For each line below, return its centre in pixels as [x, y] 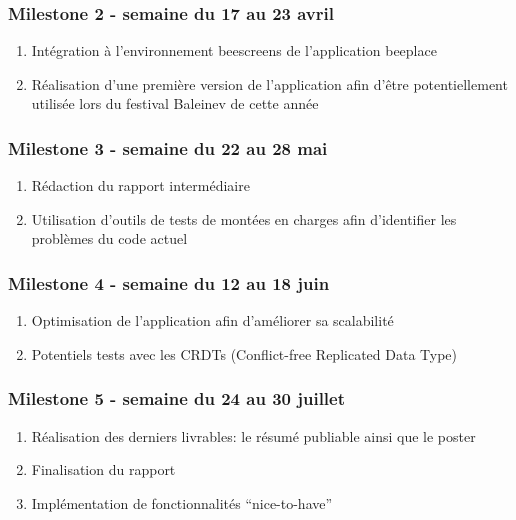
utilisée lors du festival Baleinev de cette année [175, 103]
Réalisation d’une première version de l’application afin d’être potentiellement [269, 83]
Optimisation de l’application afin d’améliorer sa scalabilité [212, 320]
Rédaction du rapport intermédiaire [140, 185]
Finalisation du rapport [103, 469]
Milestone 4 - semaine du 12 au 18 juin [169, 282]
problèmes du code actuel [109, 238]
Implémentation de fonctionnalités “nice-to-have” [182, 502]
